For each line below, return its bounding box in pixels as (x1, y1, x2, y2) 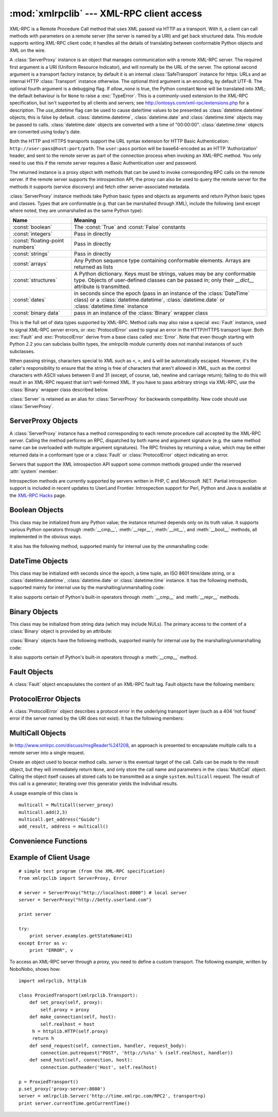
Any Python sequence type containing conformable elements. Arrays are (74, 257, 251, 264)
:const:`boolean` (12, 224, 53, 231)
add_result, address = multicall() (19, 824, 109, 829)
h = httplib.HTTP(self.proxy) (32, 1028, 109, 1034)
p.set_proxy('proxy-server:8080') (19, 1086, 106, 1092)
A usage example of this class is (9, 790, 78, 796)
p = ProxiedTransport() (19, 1078, 79, 1085)
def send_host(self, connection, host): (29, 1057, 133, 1063)
